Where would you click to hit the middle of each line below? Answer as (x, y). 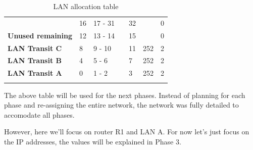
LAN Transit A (35, 73)
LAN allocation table (86, 6)
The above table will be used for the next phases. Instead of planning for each (125, 95)
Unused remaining (40, 35)
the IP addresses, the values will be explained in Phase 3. (93, 141)
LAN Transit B (35, 60)
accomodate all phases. (39, 114)
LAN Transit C (35, 48)
